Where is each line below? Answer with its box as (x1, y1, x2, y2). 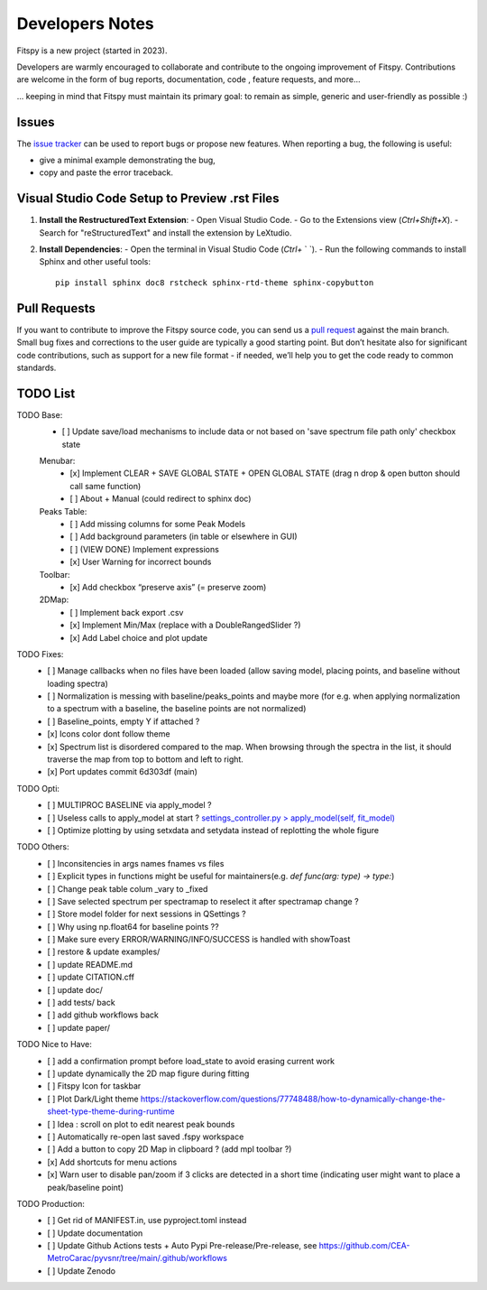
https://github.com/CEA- (318, 1240, 410, 1251)
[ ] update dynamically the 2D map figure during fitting (47, 1068, 250, 1079)
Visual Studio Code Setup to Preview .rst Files (16, 190, 280, 207)
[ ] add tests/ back (47, 998, 116, 1008)
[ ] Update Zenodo (47, 1265, 116, 1276)
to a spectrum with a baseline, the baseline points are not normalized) (47, 703, 307, 714)
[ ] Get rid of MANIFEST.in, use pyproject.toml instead (47, 1215, 247, 1226)
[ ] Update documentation (47, 1228, 143, 1239)
